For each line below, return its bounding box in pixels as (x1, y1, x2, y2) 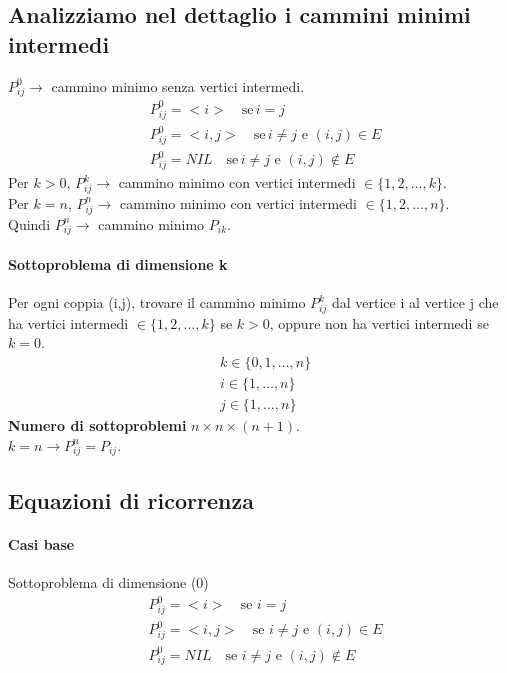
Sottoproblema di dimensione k (8, 253, 228, 274)
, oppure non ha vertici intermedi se (269, 312, 489, 333)
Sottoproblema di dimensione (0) (8, 572, 209, 593)
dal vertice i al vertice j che (331, 292, 499, 313)
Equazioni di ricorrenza (8, 484, 254, 515)
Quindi (8, 213, 51, 234)
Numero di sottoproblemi (8, 415, 187, 436)
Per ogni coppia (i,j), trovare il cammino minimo (8, 292, 306, 313)
